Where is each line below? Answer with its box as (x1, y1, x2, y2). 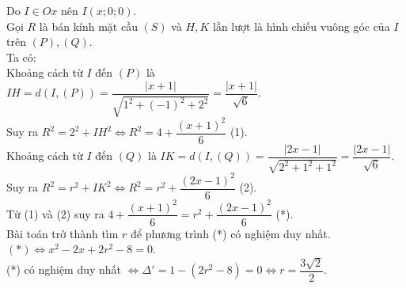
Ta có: (6, 48, 36, 65)
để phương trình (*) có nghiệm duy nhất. (131, 225, 331, 241)
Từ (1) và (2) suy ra (6, 205, 104, 222)
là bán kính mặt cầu (39, 17, 138, 34)
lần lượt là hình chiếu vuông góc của (213, 17, 390, 34)
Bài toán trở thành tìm (6, 225, 119, 241)
